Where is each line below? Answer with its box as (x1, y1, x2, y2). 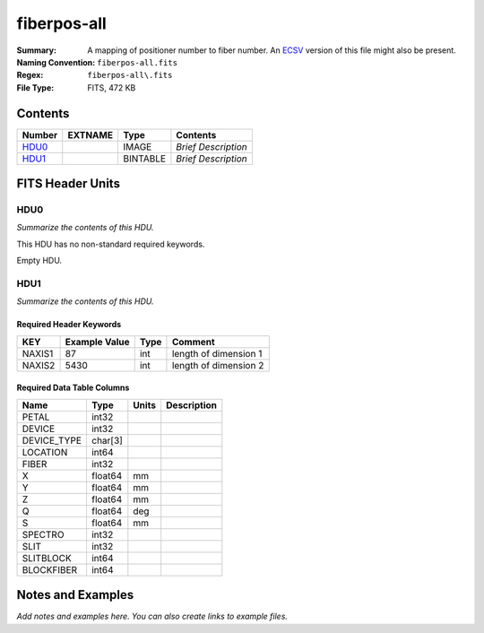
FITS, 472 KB (87, 82, 136, 93)
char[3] (91, 434, 123, 447)
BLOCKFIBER (22, 563, 78, 576)
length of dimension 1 (171, 347, 263, 360)
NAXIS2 (22, 359, 56, 371)
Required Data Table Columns (16, 382, 130, 394)
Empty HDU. (16, 256, 63, 266)
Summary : (16, 45, 57, 56)
